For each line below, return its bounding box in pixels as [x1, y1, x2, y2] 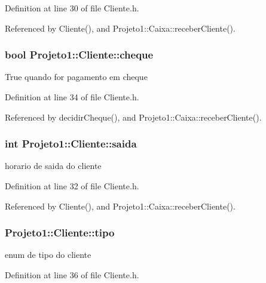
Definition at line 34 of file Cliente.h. [5, 91, 139, 103]
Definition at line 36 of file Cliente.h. [5, 269, 139, 281]
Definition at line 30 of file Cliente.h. [5, 2, 139, 14]
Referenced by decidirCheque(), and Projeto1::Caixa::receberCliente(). [5, 110, 262, 123]
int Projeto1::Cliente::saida [5, 136, 137, 151]
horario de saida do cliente [5, 159, 102, 172]
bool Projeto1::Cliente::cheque [5, 47, 154, 62]
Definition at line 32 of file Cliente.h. [5, 180, 139, 192]
